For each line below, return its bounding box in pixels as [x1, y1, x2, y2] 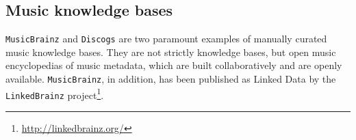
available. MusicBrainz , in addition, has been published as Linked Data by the [5, 72, 336, 86]
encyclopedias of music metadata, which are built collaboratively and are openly [5, 58, 342, 72]
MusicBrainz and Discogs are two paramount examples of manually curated [5, 31, 327, 46]
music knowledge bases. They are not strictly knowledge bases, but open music [5, 44, 336, 59]
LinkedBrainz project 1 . [5, 85, 104, 102]
